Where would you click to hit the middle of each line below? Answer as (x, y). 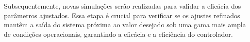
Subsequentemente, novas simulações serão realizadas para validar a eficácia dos (123, 6)
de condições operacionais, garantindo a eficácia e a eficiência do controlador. (118, 34)
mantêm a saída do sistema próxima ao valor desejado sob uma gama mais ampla (125, 25)
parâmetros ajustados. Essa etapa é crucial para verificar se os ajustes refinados (122, 15)
